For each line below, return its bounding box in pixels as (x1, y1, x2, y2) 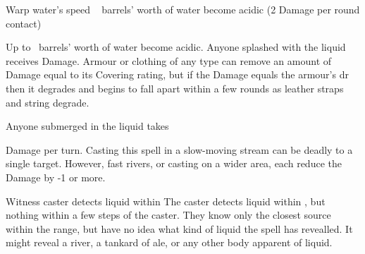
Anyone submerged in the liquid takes (6, 119, 169, 133)
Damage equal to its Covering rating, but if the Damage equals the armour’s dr (6, 67, 349, 82)
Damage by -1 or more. (6, 169, 106, 184)
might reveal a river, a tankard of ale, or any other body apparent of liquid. (6, 235, 333, 250)
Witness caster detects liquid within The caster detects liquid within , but (6, 193, 326, 208)
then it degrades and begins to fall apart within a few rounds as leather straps (6, 80, 344, 95)
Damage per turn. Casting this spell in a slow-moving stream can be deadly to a (6, 142, 353, 157)
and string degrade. (6, 95, 89, 109)
